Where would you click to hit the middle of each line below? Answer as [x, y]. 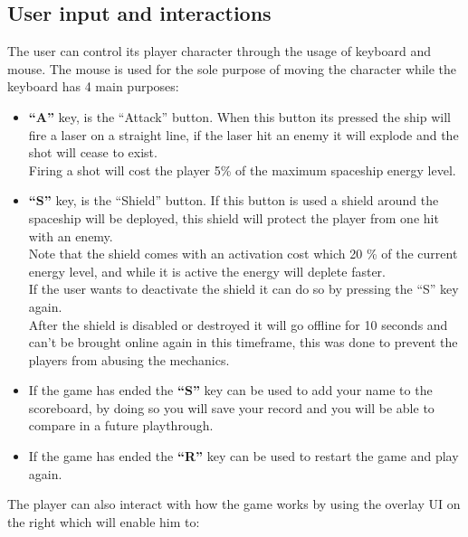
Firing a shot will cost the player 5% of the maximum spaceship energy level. [242, 170]
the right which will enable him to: [104, 521]
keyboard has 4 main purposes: [93, 86]
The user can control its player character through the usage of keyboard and [219, 51]
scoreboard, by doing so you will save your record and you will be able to [231, 407]
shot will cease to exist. [93, 152]
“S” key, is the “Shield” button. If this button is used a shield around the [234, 200]
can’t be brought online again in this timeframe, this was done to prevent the [243, 342]
